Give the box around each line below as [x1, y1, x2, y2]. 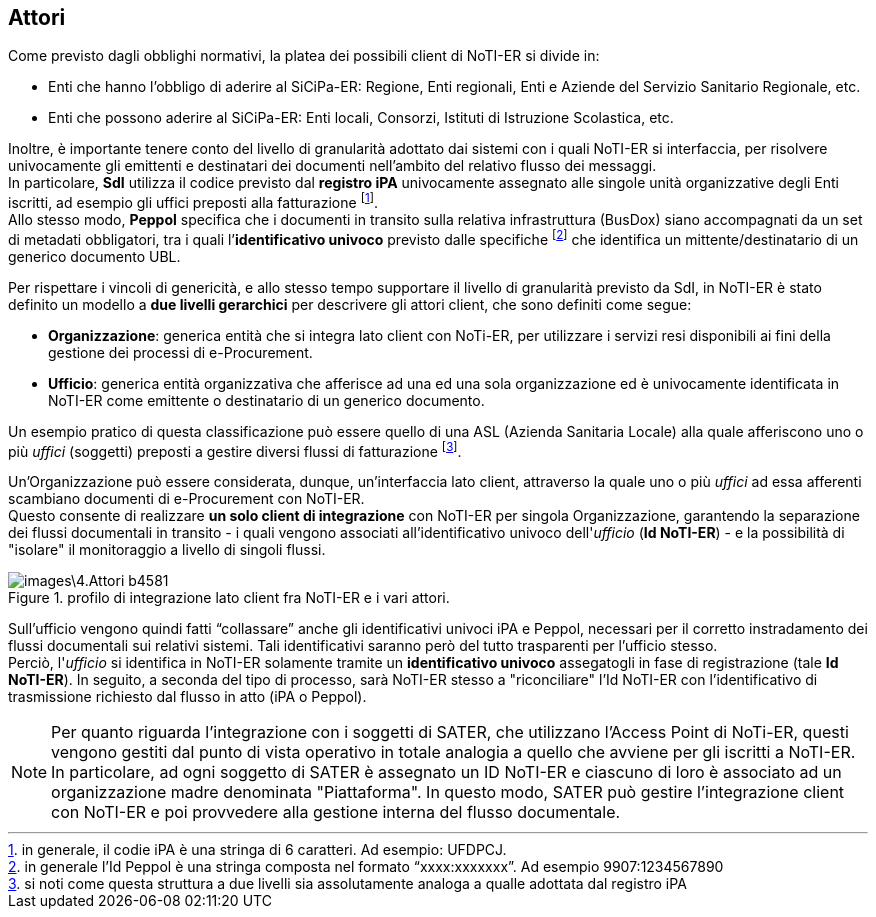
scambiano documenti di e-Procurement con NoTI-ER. [8, 490, 365, 508]
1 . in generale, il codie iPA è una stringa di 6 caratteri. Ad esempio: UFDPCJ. [8, 841, 507, 859]
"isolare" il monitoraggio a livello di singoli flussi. [8, 541, 326, 559]
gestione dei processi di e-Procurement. [48, 343, 313, 361]
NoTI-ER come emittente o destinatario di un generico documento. [48, 391, 485, 409]
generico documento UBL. [8, 247, 181, 265]
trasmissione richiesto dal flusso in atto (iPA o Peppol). [8, 688, 367, 706]
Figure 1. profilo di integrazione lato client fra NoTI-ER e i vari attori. [8, 589, 450, 607]
